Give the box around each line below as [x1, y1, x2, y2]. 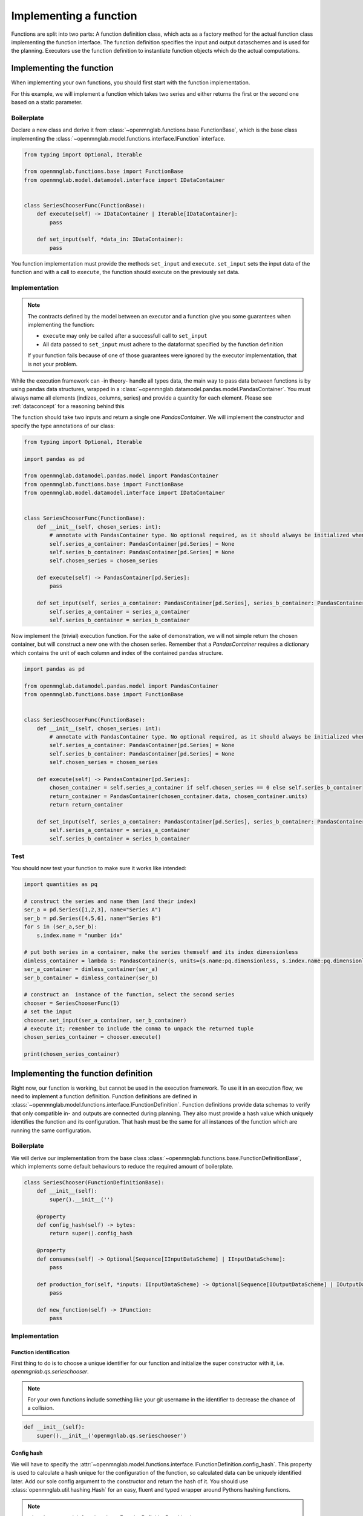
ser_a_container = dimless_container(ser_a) [24, 966, 159, 973]
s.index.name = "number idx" [36, 931, 123, 939]
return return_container [49, 801, 123, 808]
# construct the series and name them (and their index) [24, 898, 197, 905]
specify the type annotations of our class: [11, 422, 115, 429]
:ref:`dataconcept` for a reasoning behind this [11, 403, 125, 410]
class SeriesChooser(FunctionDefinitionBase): [24, 1179, 165, 1186]
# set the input [24, 1008, 73, 1015]
